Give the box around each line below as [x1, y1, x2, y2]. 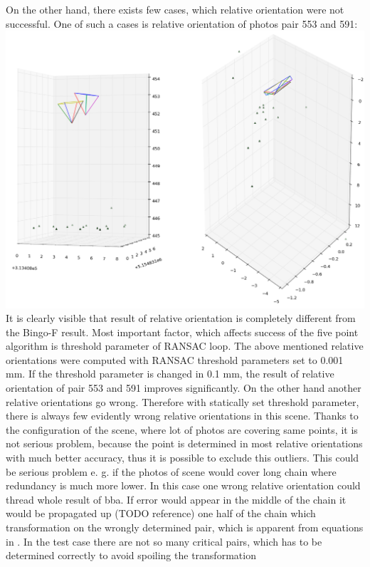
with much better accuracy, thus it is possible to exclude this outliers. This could [6, 450, 359, 465]
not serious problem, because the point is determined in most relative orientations [6, 436, 363, 451]
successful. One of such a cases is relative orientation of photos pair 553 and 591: [6, 16, 358, 31]
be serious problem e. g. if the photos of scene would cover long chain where [6, 464, 337, 479]
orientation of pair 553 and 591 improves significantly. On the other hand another [6, 380, 361, 395]
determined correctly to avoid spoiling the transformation [6, 548, 256, 563]
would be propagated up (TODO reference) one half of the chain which [6, 506, 316, 521]
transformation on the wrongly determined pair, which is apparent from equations [6, 520, 364, 534]
